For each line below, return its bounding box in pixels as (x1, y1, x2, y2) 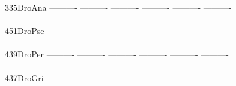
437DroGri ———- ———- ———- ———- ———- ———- (5, 71, 229, 84)
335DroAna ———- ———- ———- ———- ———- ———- (5, 1, 232, 13)
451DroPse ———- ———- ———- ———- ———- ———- (5, 24, 229, 37)
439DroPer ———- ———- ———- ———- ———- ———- (5, 48, 229, 60)
